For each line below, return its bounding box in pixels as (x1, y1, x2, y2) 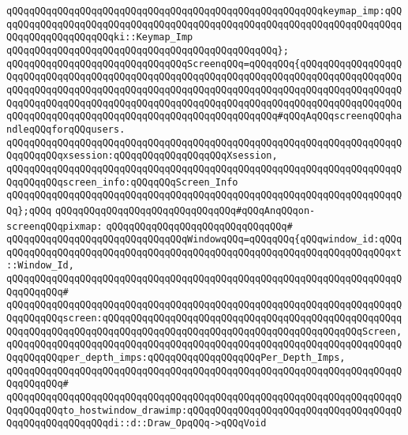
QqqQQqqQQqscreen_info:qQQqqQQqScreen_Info (6, 176, 238, 188)
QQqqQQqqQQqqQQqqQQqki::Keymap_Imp (6, 32, 193, 43)
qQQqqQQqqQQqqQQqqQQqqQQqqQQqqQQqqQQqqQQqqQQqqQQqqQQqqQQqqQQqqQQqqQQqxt (6, 246, 402, 258)
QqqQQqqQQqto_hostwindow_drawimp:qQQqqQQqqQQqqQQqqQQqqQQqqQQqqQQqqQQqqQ (6, 404, 402, 416)
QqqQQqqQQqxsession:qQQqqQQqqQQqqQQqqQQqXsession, (6, 150, 278, 162)
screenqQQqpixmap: (6, 220, 103, 232)
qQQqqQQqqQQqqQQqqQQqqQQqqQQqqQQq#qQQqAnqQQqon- (54, 204, 316, 216)
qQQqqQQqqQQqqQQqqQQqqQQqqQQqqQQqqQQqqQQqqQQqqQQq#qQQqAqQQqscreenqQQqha (6, 111, 402, 122)
